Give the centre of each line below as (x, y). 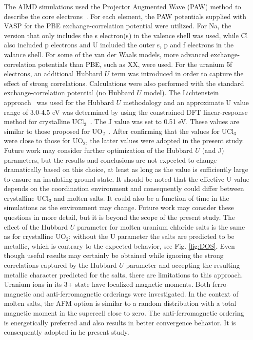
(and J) (213, 150)
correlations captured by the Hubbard (60, 265)
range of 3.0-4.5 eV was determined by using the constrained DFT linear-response (126, 112)
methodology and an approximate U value (186, 102)
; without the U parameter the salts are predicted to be (152, 236)
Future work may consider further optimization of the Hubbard (98, 150)
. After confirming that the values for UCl (171, 131)
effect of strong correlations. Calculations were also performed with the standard (124, 83)
